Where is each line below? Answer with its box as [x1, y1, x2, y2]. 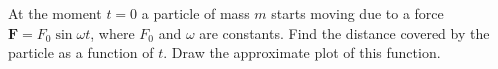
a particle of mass [141, 3, 250, 23]
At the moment [8, 3, 102, 23]
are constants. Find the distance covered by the [199, 22, 490, 43]
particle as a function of [8, 42, 154, 63]
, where [90, 22, 135, 43]
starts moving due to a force [271, 3, 444, 23]
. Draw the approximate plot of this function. [163, 42, 441, 63]
